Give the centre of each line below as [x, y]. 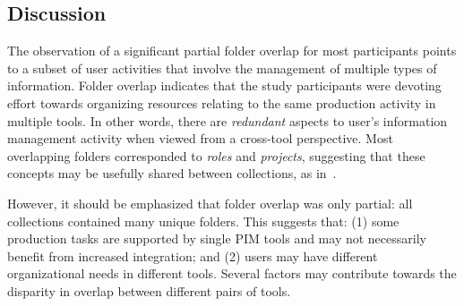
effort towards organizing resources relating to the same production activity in [222, 102]
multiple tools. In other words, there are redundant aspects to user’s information [228, 120]
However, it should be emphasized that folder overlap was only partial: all [210, 203]
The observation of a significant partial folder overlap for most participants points [232, 51]
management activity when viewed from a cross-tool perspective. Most [200, 138]
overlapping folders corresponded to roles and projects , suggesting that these [216, 155]
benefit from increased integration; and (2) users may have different [193, 255]
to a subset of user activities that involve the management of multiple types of [222, 68]
